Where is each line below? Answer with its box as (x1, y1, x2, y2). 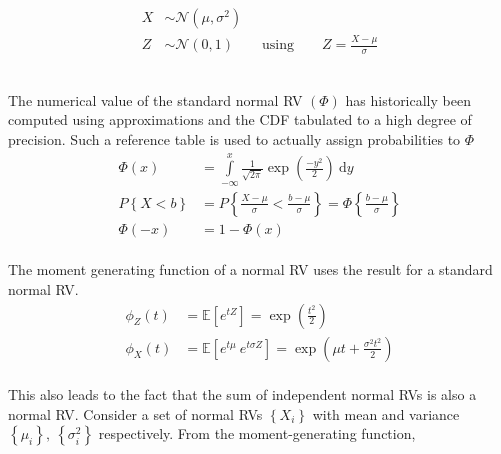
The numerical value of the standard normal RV (8, 89, 303, 110)
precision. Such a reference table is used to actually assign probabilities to (8, 128, 461, 149)
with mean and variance (312, 403, 460, 424)
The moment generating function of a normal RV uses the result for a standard (8, 259, 493, 280)
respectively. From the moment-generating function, (98, 423, 416, 444)
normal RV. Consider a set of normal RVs (8, 403, 263, 424)
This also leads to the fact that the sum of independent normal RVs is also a (8, 384, 477, 405)
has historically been (345, 89, 471, 110)
